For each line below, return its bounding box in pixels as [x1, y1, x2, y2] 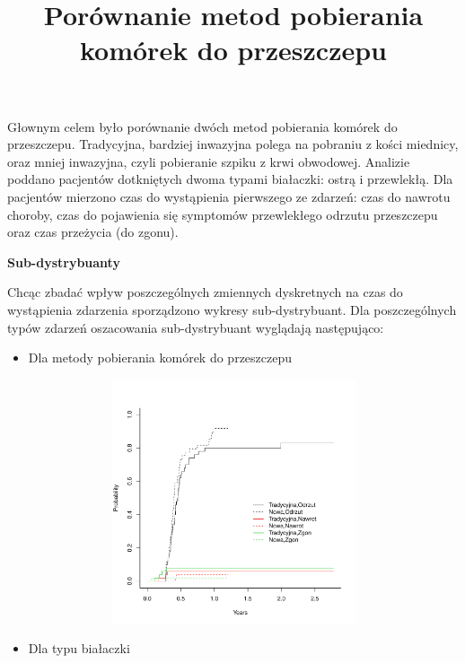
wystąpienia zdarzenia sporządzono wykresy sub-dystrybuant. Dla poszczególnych [7, 300, 457, 318]
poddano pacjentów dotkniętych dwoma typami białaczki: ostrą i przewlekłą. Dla [7, 170, 453, 188]
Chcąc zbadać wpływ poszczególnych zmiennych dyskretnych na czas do [7, 283, 403, 301]
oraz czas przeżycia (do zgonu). [7, 222, 179, 241]
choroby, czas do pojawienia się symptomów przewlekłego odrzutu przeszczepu [7, 205, 438, 223]
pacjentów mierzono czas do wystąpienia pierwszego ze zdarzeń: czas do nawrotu [7, 187, 451, 205]
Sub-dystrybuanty [7, 252, 120, 271]
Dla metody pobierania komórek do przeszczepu [28, 348, 293, 367]
